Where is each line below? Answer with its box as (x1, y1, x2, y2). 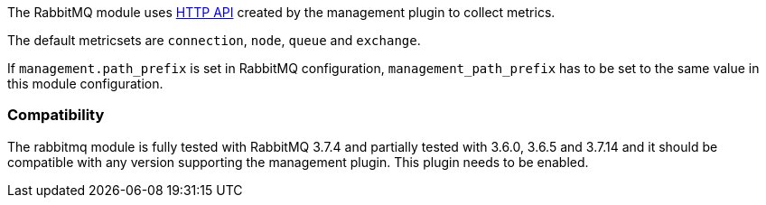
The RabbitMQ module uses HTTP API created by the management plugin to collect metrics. (7, 5, 556, 20)
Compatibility (7, 106, 105, 125)
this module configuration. (7, 76, 163, 91)
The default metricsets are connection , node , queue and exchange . (7, 33, 421, 48)
